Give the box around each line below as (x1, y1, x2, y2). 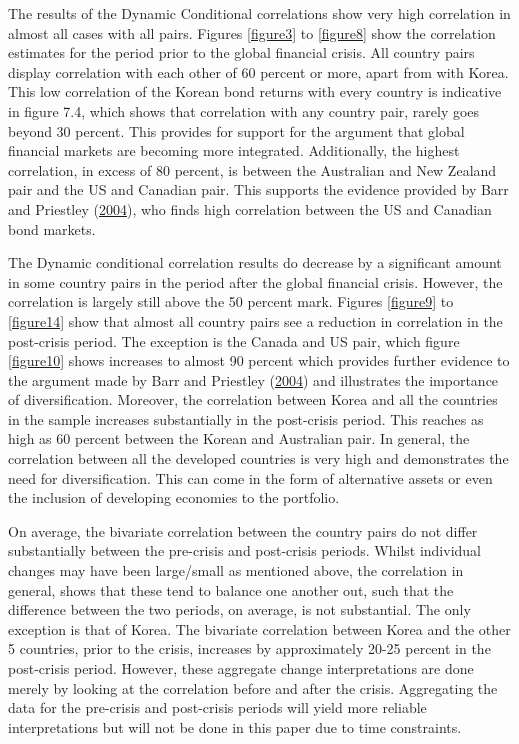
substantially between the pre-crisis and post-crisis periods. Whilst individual (8, 540, 482, 561)
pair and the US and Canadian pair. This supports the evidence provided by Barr (8, 179, 509, 200)
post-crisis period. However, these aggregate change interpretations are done (8, 658, 474, 678)
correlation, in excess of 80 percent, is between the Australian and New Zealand (8, 159, 497, 180)
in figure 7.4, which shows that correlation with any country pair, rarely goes (8, 100, 480, 121)
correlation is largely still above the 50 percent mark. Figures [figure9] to (8, 291, 454, 312)
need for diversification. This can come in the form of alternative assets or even (8, 467, 493, 488)
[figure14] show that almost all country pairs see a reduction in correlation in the (8, 310, 503, 331)
